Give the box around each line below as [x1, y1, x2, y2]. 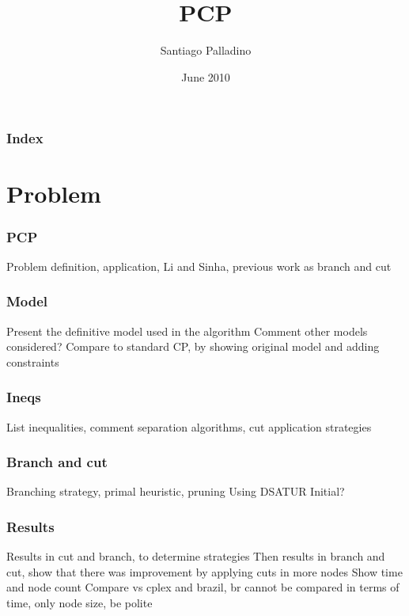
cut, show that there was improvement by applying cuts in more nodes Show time [6, 563, 403, 580]
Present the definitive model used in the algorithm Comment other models [6, 322, 368, 339]
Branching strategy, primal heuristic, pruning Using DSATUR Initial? [6, 483, 345, 500]
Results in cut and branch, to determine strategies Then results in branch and [6, 548, 385, 565]
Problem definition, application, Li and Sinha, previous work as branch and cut [6, 257, 392, 274]
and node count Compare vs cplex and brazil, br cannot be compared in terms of [6, 579, 400, 595]
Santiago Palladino [160, 42, 252, 59]
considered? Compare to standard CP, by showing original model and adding [6, 338, 380, 355]
